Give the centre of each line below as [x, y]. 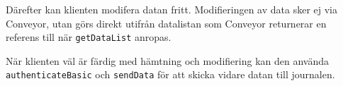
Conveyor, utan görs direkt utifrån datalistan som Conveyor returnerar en [166, 23]
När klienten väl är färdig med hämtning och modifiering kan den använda [167, 60]
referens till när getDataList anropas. [89, 37]
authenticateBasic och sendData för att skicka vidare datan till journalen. [170, 74]
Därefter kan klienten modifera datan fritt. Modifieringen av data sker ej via [172, 9]
